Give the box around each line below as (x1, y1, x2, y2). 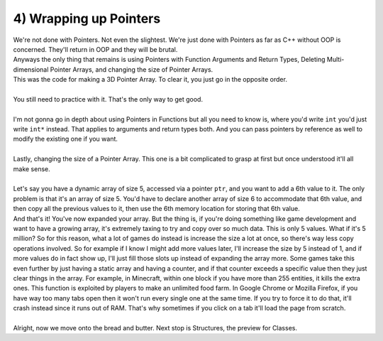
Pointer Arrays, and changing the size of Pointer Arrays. (50, 65, 213, 74)
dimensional (13, 65, 49, 74)
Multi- (326, 55, 345, 64)
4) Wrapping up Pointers (13, 11, 161, 26)
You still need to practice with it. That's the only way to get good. (13, 94, 204, 103)
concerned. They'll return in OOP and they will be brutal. (13, 45, 178, 53)
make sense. (13, 164, 51, 173)
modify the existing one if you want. (13, 135, 118, 144)
